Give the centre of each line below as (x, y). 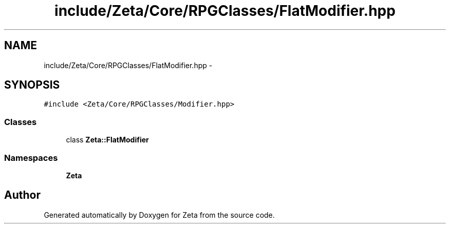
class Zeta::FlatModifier (107, 140)
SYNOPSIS (32, 85)
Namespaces (31, 158)
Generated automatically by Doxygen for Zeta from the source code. (159, 215)
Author (22, 195)
